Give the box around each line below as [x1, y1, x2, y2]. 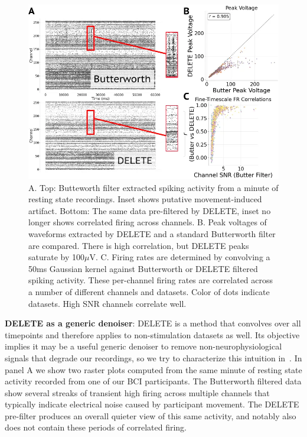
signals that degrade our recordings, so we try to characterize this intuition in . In [5, 351, 302, 364]
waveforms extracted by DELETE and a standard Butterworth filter [28, 227, 276, 239]
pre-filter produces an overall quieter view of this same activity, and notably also [5, 409, 296, 422]
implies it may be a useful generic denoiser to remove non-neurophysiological [5, 340, 282, 352]
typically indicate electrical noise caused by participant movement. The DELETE [5, 398, 299, 410]
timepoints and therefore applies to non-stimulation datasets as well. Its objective [5, 328, 300, 341]
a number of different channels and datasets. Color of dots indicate [28, 285, 270, 297]
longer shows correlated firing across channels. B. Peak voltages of [28, 216, 267, 228]
